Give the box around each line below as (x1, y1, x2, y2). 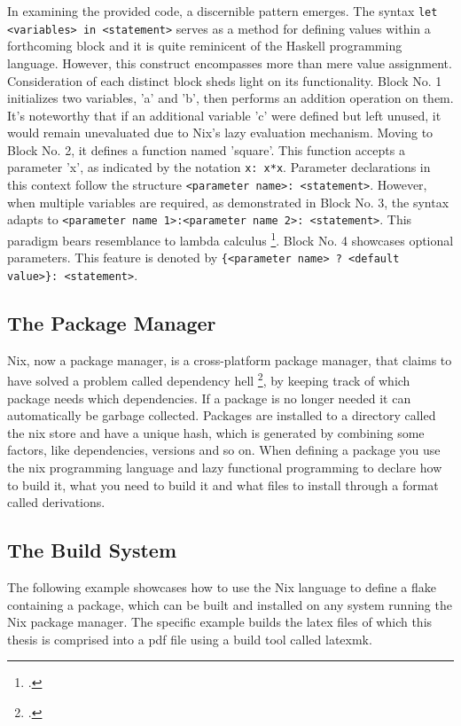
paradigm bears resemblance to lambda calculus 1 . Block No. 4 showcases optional (7, 229, 454, 249)
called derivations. (7, 493, 105, 511)
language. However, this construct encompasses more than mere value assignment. (7, 53, 452, 72)
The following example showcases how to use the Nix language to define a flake (7, 578, 437, 596)
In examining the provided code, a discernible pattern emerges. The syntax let (7, 2, 438, 20)
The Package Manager (7, 308, 216, 336)
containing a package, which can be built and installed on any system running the (7, 595, 452, 613)
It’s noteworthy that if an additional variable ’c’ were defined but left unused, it (7, 105, 441, 124)
